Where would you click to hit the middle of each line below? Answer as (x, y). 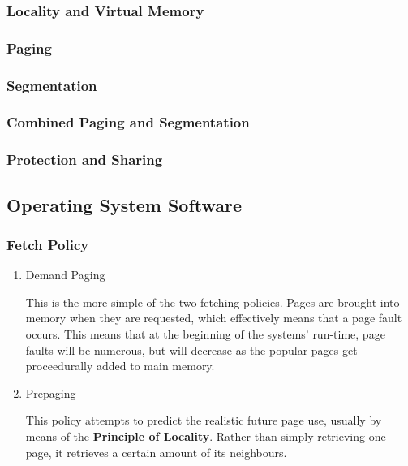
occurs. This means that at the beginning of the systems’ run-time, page (205, 334)
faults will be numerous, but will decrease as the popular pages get (191, 349)
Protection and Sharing (85, 160)
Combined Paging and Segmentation (128, 122)
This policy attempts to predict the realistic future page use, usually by (204, 420)
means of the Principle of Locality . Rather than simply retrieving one (206, 436)
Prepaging (51, 393)
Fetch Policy (48, 244)
